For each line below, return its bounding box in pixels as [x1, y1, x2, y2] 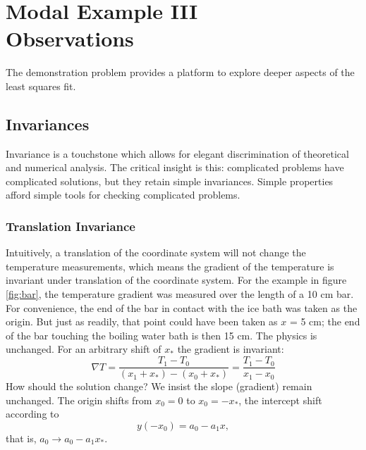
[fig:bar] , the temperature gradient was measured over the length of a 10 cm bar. [6, 287, 354, 301]
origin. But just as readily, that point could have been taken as [6, 314, 278, 329]
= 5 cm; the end [289, 314, 360, 329]
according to [6, 406, 59, 421]
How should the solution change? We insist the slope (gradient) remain [6, 379, 312, 394]
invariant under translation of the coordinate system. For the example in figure [6, 273, 347, 287]
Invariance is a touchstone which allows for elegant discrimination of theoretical [6, 146, 349, 161]
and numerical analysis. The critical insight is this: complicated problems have [6, 160, 344, 175]
